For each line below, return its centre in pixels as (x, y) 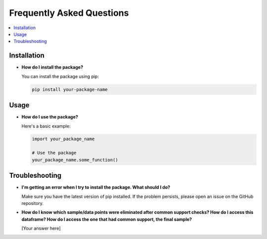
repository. (33, 203)
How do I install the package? (52, 67)
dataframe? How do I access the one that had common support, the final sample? (107, 219)
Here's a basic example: (46, 126)
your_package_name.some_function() (75, 160)
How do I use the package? (50, 117)
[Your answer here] (41, 228)
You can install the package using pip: (60, 76)
